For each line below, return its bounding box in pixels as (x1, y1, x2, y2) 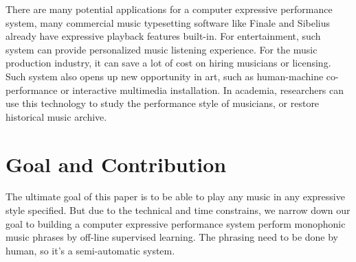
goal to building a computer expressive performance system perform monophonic (5, 216, 346, 230)
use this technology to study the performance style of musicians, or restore (5, 96, 320, 110)
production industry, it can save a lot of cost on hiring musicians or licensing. (5, 56, 331, 70)
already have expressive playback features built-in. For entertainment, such (5, 29, 321, 43)
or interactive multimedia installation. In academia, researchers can (60, 82, 344, 97)
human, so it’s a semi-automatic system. (5, 243, 175, 257)
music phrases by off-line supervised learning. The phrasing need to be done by (5, 230, 339, 244)
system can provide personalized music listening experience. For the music (5, 42, 318, 56)
